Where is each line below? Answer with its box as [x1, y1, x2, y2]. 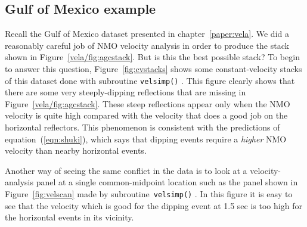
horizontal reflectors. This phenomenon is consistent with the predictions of [5, 121, 280, 133]
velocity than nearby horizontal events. [5, 144, 147, 157]
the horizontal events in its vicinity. [5, 211, 134, 223]
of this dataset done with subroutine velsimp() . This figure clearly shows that [5, 74, 295, 86]
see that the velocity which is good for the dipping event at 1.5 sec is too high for [5, 199, 302, 212]
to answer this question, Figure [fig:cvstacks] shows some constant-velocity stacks [5, 62, 302, 74]
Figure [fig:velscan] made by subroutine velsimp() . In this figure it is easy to [5, 187, 293, 200]
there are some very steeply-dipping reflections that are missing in [5, 86, 246, 98]
